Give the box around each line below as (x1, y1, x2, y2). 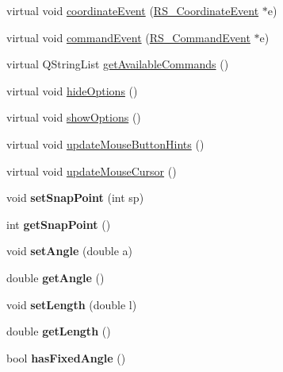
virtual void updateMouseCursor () (6, 162, 177, 179)
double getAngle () (6, 269, 105, 285)
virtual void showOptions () (6, 109, 141, 126)
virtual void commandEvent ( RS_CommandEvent (6, 29, 250, 45)
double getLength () (6, 323, 111, 339)
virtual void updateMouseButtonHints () (6, 135, 205, 152)
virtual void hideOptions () (6, 82, 138, 99)
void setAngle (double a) (6, 242, 133, 259)
